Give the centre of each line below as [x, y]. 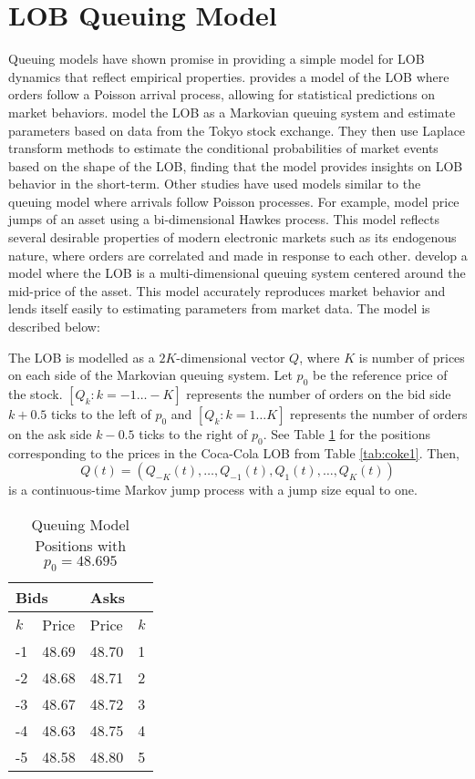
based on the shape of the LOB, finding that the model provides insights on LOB [236, 165]
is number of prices [412, 357]
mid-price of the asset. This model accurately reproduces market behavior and [227, 290]
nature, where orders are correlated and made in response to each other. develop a [238, 255]
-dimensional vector [231, 357]
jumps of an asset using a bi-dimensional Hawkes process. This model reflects [224, 219]
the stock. [36, 394]
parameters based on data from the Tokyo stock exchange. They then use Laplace [237, 130]
